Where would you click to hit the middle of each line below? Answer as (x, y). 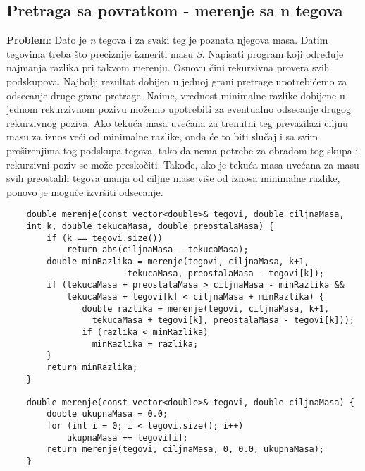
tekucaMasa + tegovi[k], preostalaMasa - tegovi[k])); (223, 320)
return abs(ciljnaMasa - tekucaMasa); (157, 250)
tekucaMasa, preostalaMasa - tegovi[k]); (226, 273)
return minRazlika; (92, 367)
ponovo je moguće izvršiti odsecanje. (85, 191)
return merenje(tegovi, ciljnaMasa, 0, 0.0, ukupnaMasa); (186, 449)
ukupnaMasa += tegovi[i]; (127, 438)
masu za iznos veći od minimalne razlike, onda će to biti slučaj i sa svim (162, 136)
